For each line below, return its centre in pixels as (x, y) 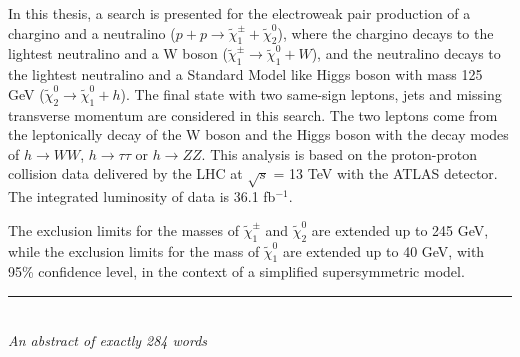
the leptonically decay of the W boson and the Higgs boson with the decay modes (258, 134)
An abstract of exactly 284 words (108, 339)
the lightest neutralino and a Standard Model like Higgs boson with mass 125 (245, 74)
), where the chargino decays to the (385, 32)
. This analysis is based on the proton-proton (339, 153)
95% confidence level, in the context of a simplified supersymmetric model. (236, 271)
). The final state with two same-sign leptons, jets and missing (311, 93)
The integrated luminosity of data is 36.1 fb (142, 196)
